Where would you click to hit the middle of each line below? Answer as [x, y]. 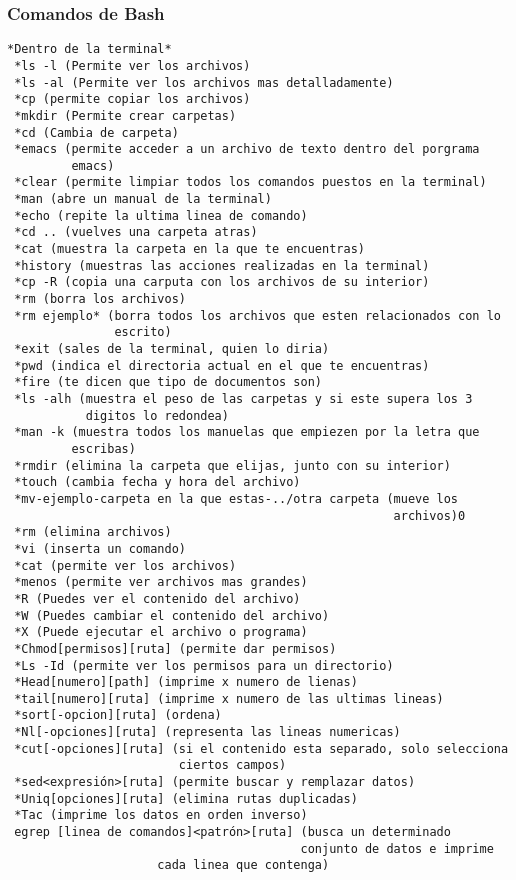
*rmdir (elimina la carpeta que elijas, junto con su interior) [232, 465]
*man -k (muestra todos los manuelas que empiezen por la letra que [247, 432]
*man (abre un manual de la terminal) [143, 199]
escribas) [103, 448]
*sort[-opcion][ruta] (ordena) [118, 715]
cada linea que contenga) [243, 865]
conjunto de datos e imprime [397, 848]
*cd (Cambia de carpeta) [96, 132]
